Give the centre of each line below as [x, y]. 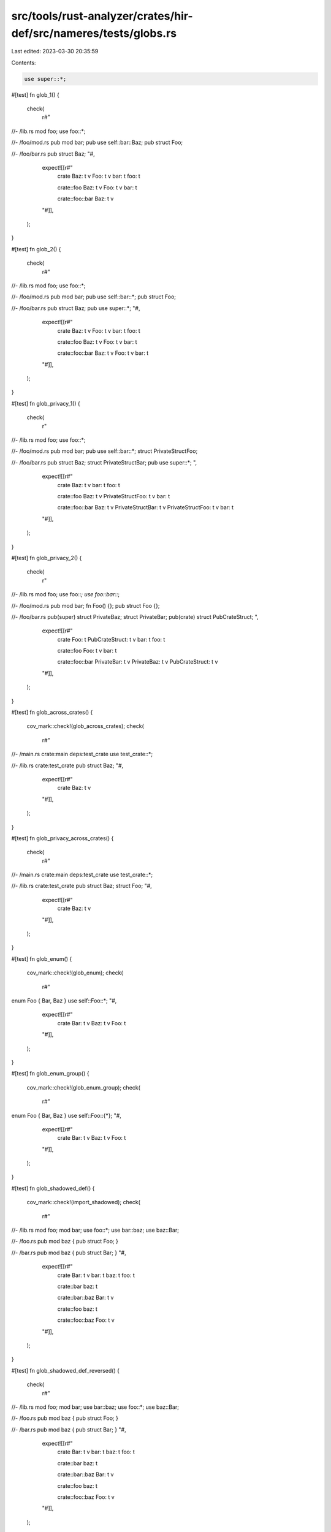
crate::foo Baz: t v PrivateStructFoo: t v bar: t [114, 496]
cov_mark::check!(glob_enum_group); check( [84, 1087]
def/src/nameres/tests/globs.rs [94, 33]
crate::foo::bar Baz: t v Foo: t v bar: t [103, 353]
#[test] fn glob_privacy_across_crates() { [63, 838]
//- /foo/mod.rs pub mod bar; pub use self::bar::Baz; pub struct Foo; [97, 142]
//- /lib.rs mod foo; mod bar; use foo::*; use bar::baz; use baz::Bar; [95, 1230]
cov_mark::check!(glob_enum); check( [75, 973]
